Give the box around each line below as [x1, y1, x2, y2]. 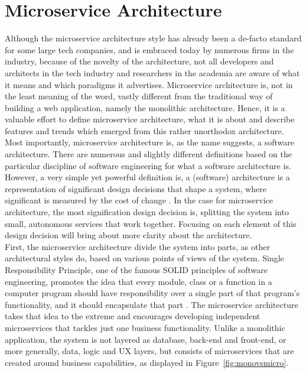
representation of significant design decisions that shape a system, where [5, 182, 266, 194]
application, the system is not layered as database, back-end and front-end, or [5, 333, 287, 345]
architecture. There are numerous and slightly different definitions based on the [5, 148, 292, 160]
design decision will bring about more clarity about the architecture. [5, 229, 252, 241]
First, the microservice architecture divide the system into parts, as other [5, 240, 270, 252]
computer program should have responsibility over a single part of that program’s [5, 287, 300, 299]
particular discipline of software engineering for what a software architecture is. [5, 159, 291, 171]
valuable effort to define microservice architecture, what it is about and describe [5, 113, 295, 125]
